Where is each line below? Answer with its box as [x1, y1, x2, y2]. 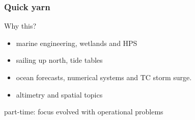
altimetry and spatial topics [16, 89, 103, 100]
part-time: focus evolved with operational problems [4, 106, 163, 117]
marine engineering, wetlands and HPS [16, 37, 137, 48]
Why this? [4, 20, 37, 31]
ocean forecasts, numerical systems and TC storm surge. [16, 72, 192, 82]
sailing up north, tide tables [16, 55, 103, 65]
